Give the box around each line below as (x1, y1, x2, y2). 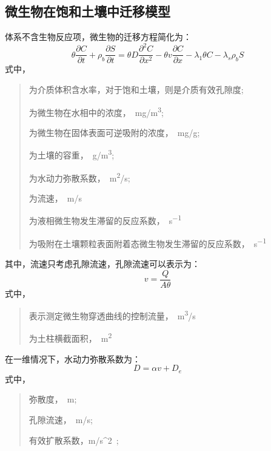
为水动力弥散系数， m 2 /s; (28, 169, 130, 184)
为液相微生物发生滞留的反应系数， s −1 (28, 212, 182, 227)
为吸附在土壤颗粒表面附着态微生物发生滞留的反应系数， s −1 (28, 235, 267, 249)
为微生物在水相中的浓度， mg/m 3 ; (28, 104, 164, 118)
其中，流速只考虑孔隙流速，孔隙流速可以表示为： (5, 257, 200, 270)
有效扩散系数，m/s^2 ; (28, 433, 119, 446)
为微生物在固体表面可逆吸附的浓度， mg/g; (28, 126, 200, 138)
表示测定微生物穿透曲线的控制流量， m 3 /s (28, 308, 196, 322)
